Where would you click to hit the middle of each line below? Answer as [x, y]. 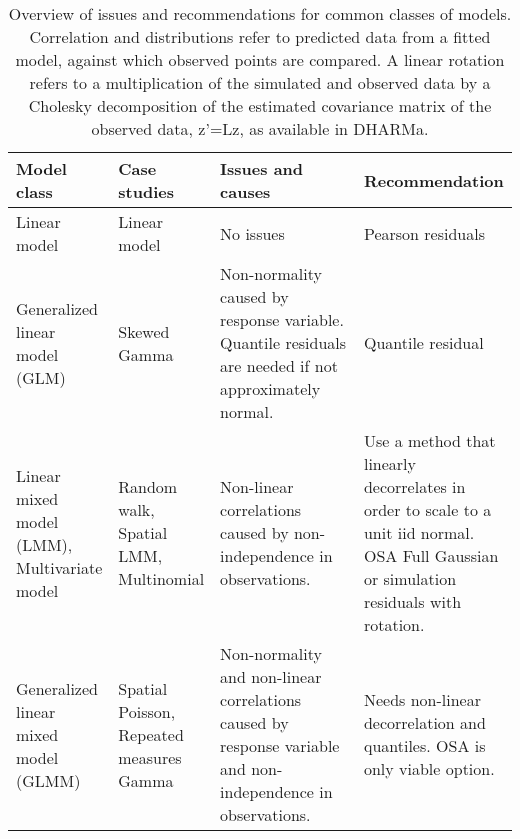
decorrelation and [424, 722]
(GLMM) [48, 780]
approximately [270, 388]
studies [146, 191]
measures [150, 757]
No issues [252, 233]
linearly [390, 463]
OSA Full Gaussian [431, 555]
